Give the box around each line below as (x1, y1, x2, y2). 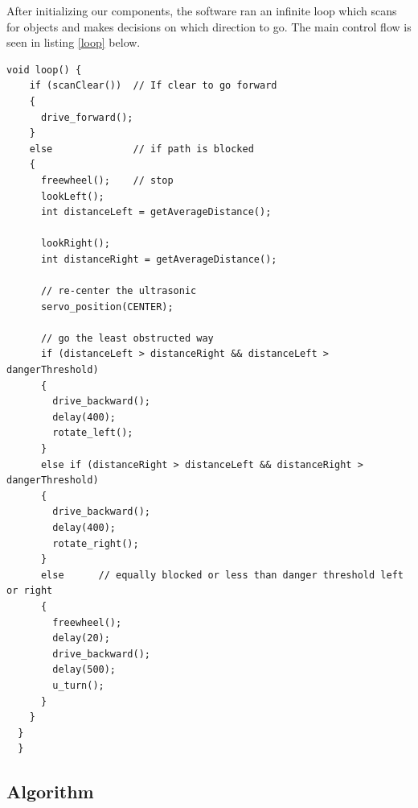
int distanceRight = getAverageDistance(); (40, 253, 277, 265)
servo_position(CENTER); (40, 300, 174, 313)
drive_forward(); (40, 111, 133, 123)
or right (6, 585, 53, 597)
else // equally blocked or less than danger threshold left (40, 569, 404, 581)
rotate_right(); (52, 537, 139, 549)
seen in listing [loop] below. (6, 34, 141, 51)
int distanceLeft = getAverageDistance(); (40, 206, 272, 218)
